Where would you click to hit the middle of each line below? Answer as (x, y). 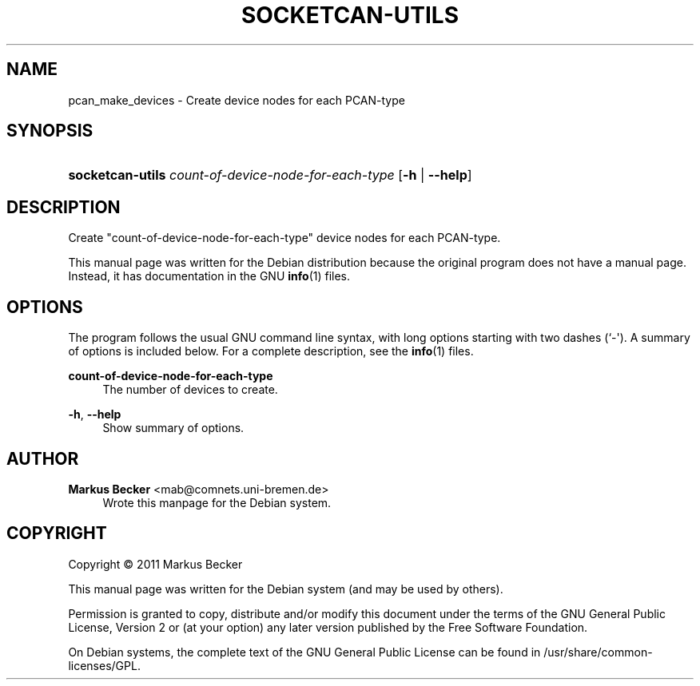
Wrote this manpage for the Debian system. (217, 502)
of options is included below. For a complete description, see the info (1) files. (271, 351)
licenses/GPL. (104, 665)
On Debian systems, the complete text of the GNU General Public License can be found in (304, 652)
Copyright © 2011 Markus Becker (155, 564)
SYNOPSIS (50, 131)
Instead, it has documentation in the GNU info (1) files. (209, 276)
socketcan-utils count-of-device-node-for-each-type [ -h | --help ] (270, 175)
